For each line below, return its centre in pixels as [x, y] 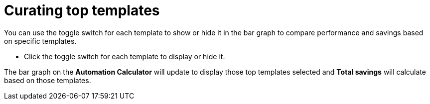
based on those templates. [48, 80]
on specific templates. [40, 41]
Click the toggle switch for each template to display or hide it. [125, 56]
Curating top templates [82, 10]
